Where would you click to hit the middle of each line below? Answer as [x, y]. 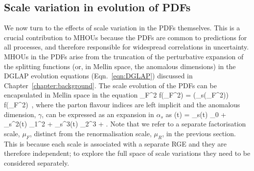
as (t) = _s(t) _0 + [196, 114]
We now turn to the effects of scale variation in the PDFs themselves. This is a [122, 28]
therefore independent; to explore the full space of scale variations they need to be [127, 153]
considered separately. [37, 162]
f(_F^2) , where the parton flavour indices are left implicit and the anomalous [122, 104]
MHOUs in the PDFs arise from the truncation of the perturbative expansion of [124, 56]
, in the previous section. [199, 133]
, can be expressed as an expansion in [98, 114]
